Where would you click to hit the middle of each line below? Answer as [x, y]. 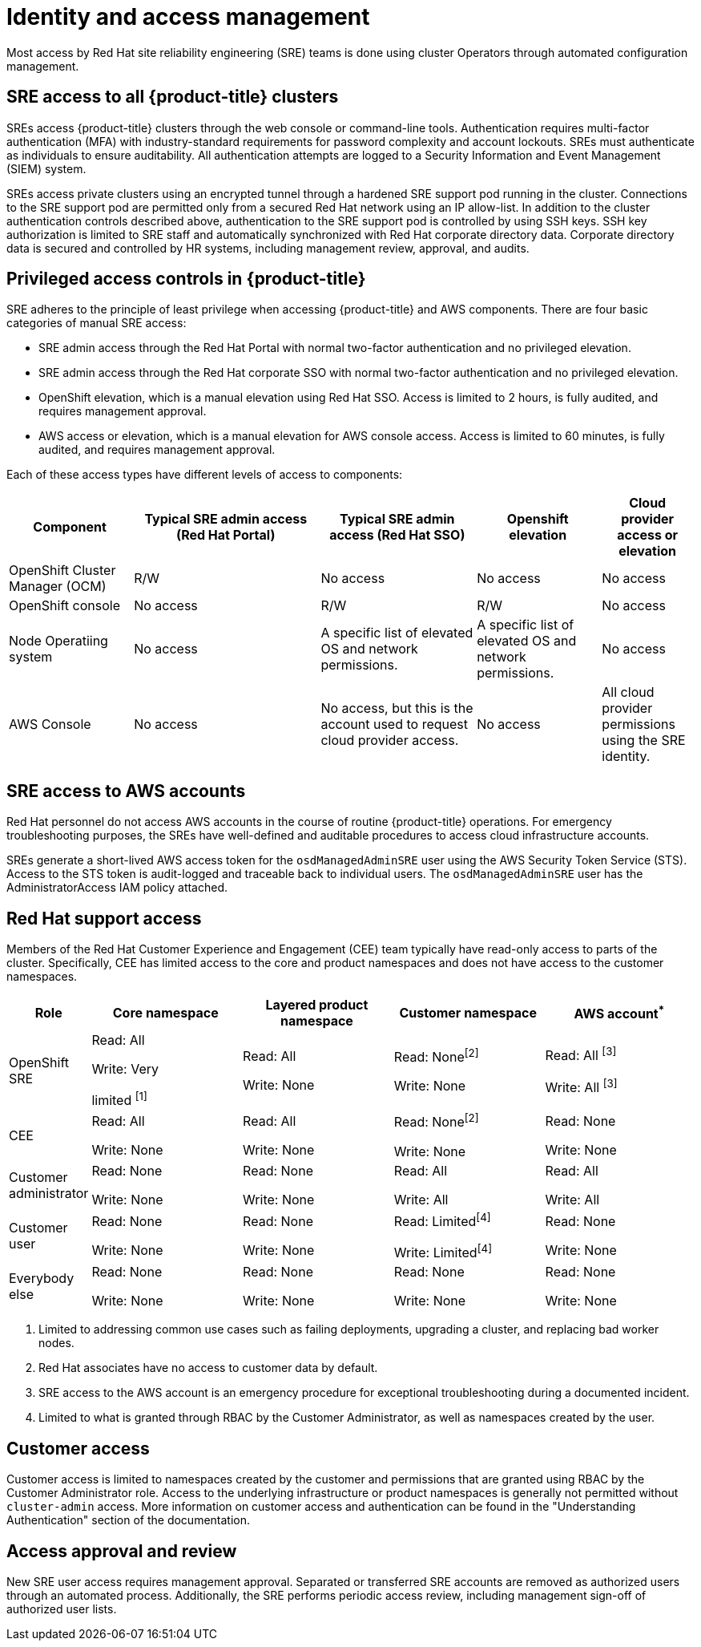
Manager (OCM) [58, 587]
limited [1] [119, 1099]
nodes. [56, 1343]
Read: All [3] [581, 1054]
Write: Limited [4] [443, 1252]
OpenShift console [64, 606]
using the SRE [644, 741]
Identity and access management [188, 17]
